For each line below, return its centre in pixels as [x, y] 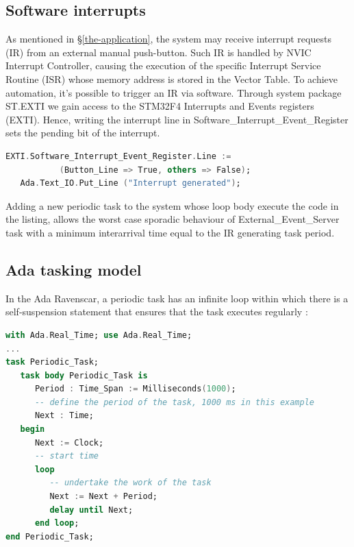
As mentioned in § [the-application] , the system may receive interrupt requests [168, 39]
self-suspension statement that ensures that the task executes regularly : [157, 312]
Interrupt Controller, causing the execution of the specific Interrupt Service [163, 65]
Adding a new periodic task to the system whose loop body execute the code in [172, 205]
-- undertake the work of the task [130, 483]
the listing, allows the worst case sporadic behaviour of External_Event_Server [173, 219]
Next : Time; [64, 416]
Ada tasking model [74, 269]
